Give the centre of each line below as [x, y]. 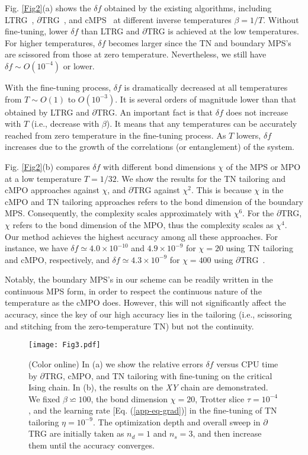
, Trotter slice [220, 398]
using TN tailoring [259, 248]
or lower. [79, 65]
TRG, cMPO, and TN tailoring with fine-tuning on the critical [158, 375]
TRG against [156, 190]
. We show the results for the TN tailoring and [201, 178]
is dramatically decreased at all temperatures [206, 87]
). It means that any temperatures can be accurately [202, 124]
